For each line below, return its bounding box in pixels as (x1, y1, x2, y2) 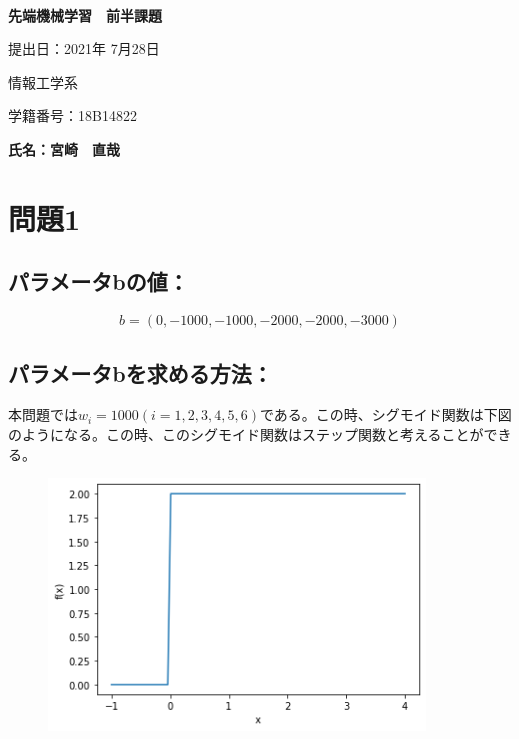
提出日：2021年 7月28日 (8, 38, 160, 59)
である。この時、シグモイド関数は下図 (260, 404, 512, 425)
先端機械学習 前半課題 (8, 4, 162, 25)
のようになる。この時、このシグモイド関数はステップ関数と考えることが (8, 423, 484, 444)
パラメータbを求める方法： (8, 357, 273, 388)
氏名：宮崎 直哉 (8, 138, 120, 159)
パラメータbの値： (8, 266, 189, 297)
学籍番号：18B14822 (8, 105, 137, 126)
